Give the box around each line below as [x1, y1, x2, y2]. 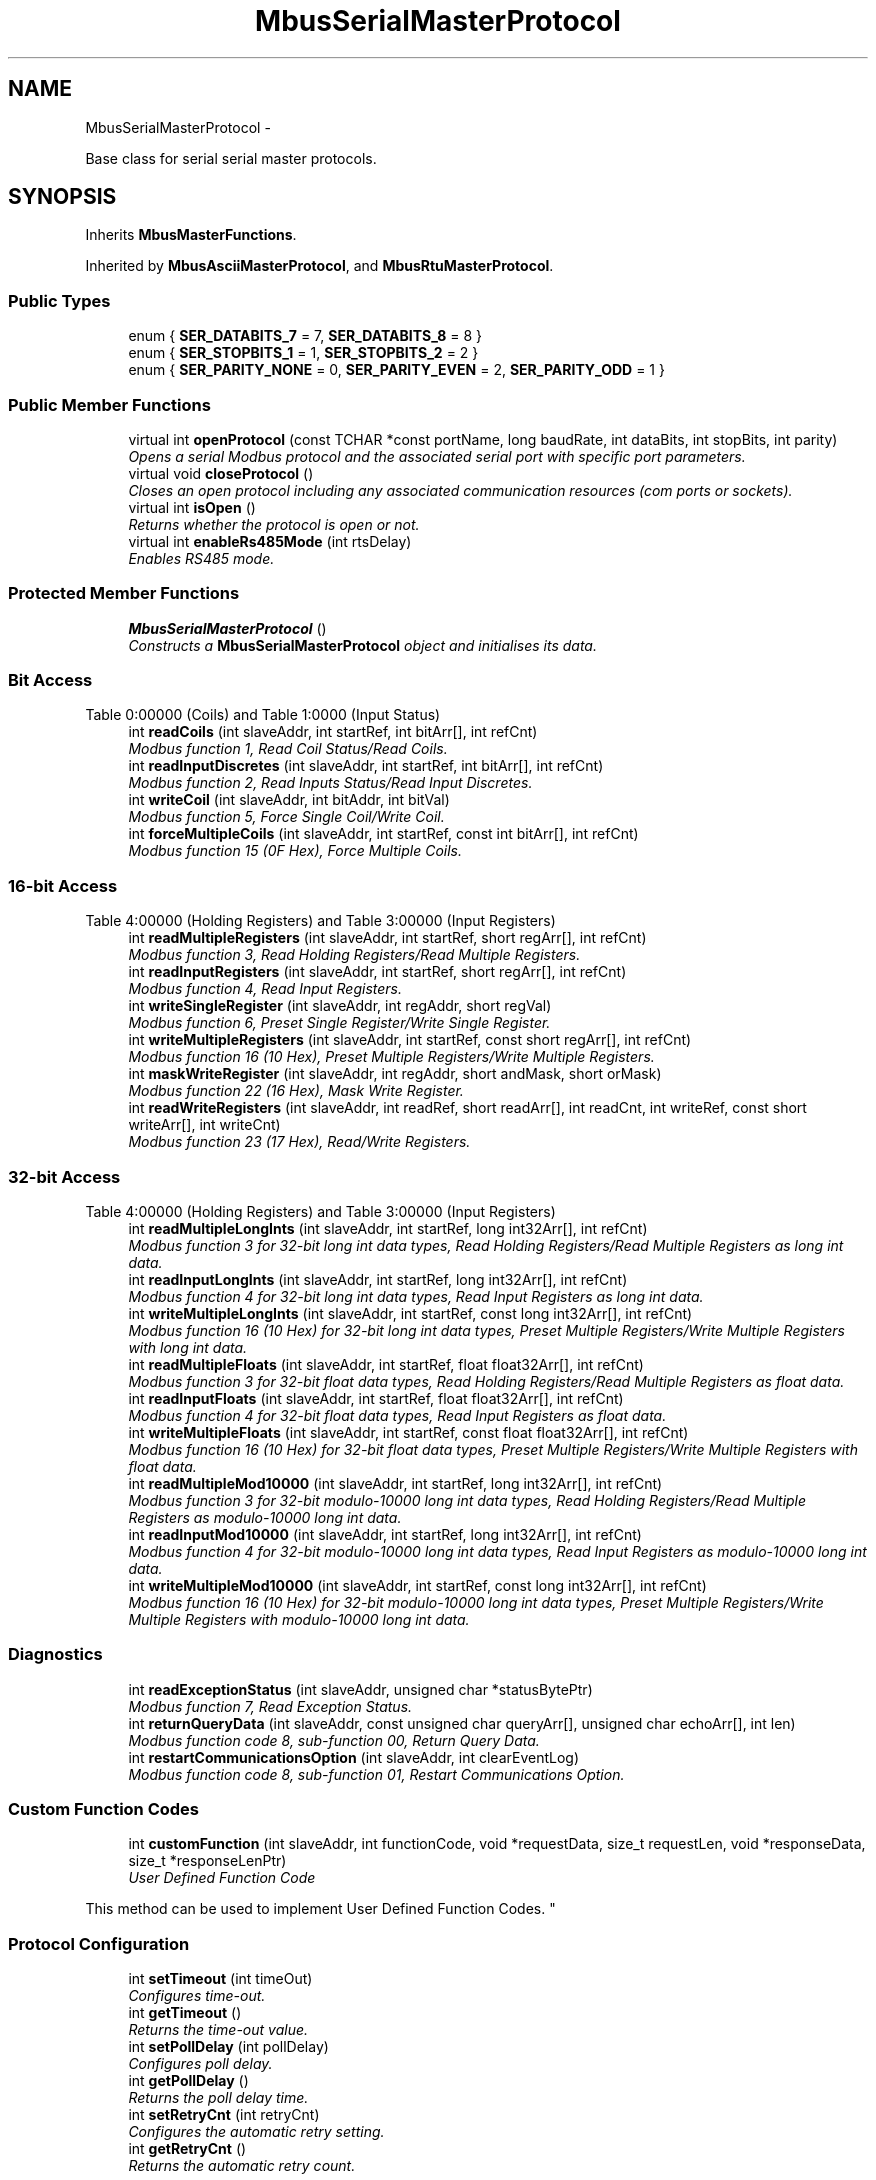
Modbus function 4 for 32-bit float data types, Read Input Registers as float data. [128, 1406, 667, 1424]
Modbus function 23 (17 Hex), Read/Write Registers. [128, 1133, 471, 1151]
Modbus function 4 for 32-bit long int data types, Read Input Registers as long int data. [128, 1287, 704, 1305]
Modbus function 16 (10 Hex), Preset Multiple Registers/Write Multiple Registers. [128, 1048, 655, 1066]
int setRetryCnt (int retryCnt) [128, 2106, 320, 2124]
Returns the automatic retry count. [128, 2157, 356, 2175]
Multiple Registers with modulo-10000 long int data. [128, 1610, 470, 1628]
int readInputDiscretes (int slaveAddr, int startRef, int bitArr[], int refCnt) [128, 757, 604, 775]
